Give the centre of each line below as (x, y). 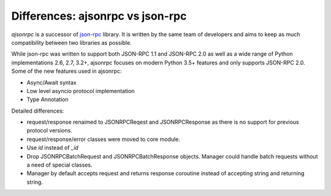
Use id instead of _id (53, 148)
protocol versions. (50, 130)
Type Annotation (48, 100)
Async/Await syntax (51, 82)
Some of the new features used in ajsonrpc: (67, 71)
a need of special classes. (59, 165)
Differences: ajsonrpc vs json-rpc (99, 16)
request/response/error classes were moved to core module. (104, 139)
